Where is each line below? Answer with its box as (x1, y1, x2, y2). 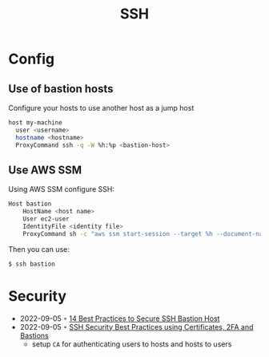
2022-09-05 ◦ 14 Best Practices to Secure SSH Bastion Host (19, 314, 220, 323)
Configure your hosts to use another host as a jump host (8, 103, 195, 112)
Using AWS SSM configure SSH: (8, 185, 114, 194)
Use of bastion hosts (8, 82, 114, 95)
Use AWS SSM (8, 163, 82, 176)
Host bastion (8, 200, 52, 209)
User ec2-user (22, 215, 70, 223)
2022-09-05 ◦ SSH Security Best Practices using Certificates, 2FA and (19, 322, 254, 331)
